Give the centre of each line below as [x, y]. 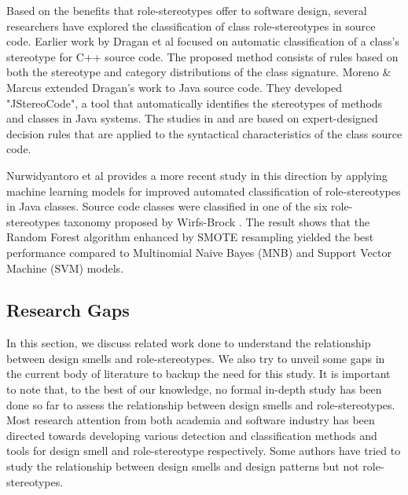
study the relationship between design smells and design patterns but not [183, 466]
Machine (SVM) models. [65, 268]
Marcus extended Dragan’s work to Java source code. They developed [174, 87]
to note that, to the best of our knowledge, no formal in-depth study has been [194, 389]
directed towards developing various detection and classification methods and [192, 435]
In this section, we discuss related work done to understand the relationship [189, 343]
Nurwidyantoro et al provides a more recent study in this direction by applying [197, 175]
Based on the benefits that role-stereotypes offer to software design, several [187, 10]
